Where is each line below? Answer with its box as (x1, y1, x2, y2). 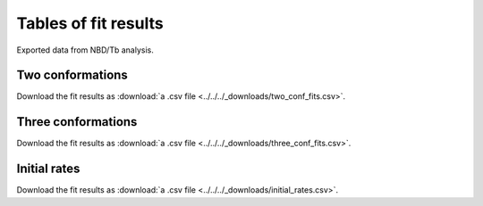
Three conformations (16, 114, 138, 129)
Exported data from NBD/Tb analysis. (16, 45, 154, 55)
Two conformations (16, 68, 129, 83)
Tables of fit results (16, 13, 165, 33)
